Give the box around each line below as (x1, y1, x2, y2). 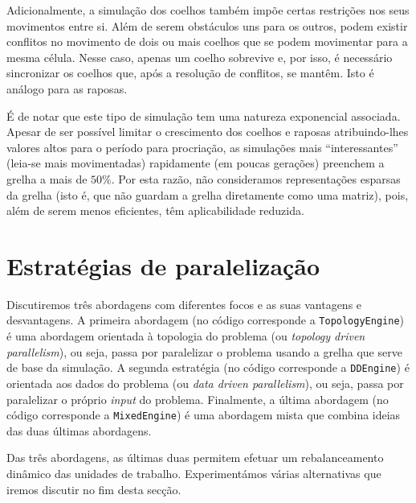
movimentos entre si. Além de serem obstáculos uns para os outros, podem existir (6, 17, 408, 34)
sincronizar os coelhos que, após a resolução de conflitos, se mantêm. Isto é (6, 64, 374, 81)
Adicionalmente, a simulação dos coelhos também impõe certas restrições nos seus (6, 2, 410, 18)
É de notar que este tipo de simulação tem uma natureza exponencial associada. (6, 107, 401, 124)
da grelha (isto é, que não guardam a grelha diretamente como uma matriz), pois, (6, 186, 409, 203)
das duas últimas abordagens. (6, 422, 152, 439)
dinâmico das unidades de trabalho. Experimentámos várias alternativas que (6, 464, 381, 481)
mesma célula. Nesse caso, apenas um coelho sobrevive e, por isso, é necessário (6, 48, 393, 65)
